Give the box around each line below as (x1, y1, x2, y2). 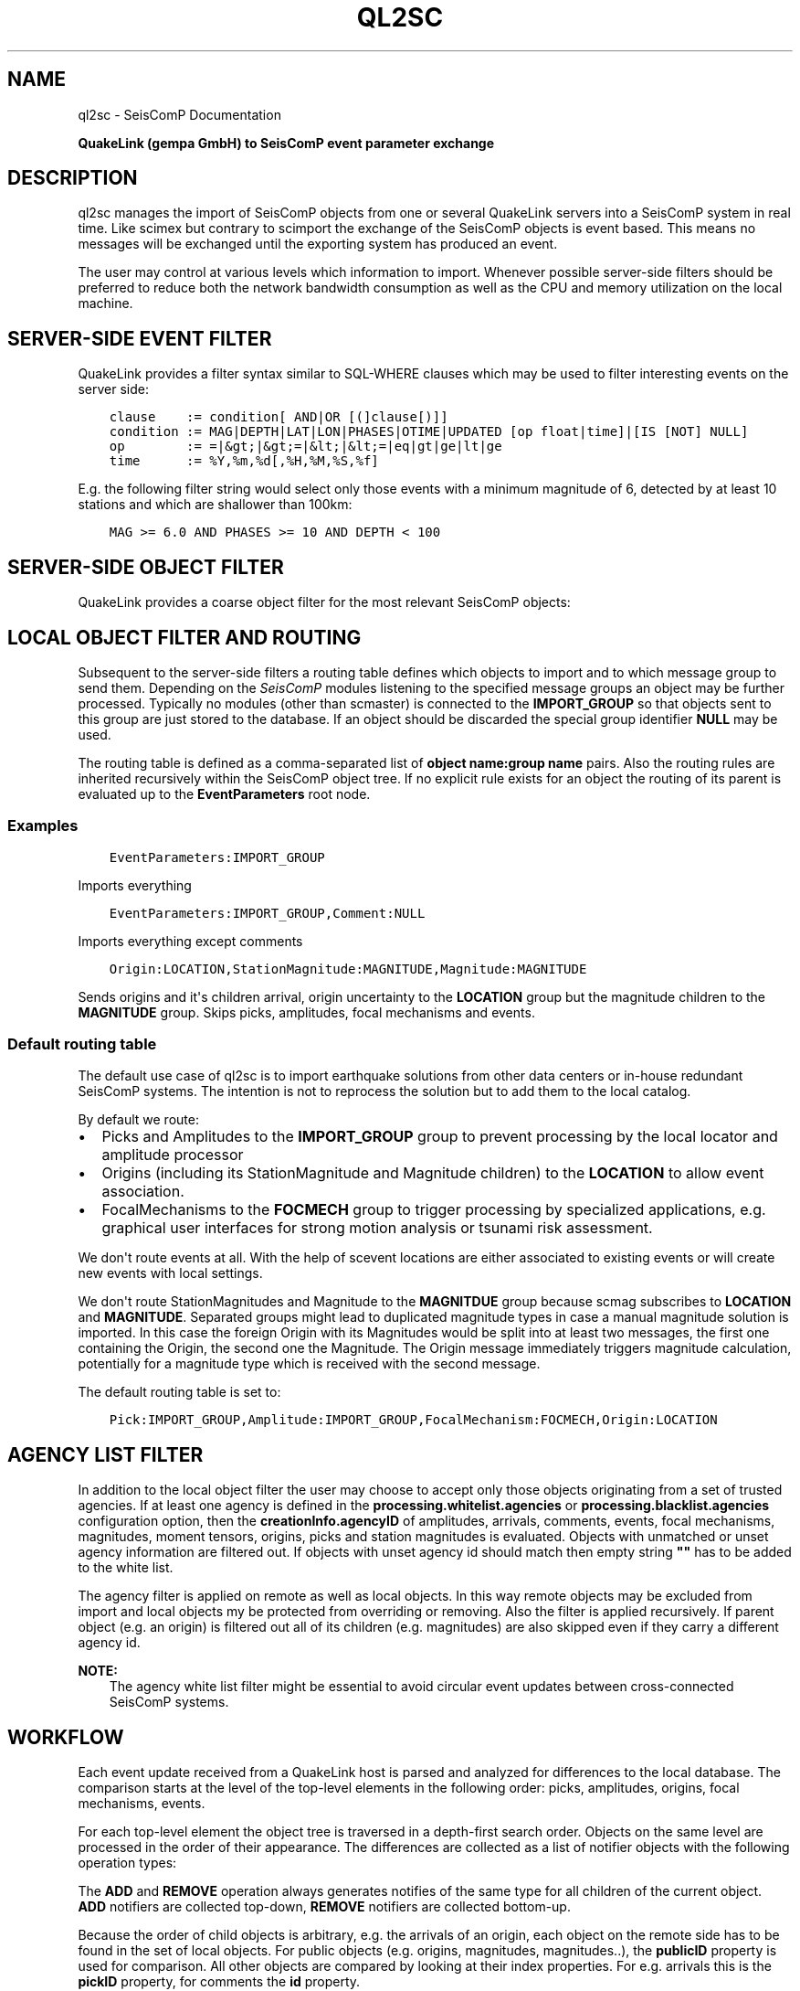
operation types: (78, 1855, 177, 1871)
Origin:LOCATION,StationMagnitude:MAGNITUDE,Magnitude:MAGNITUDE (109, 961, 587, 976)
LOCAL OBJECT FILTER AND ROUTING (7, 625, 362, 649)
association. (101, 1182, 184, 1201)
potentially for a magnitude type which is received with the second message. (78, 1356, 541, 1372)
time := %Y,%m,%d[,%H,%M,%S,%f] (109, 453, 379, 469)
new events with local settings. (78, 1265, 263, 1282)
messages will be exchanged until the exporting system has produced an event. (78, 236, 558, 252)
